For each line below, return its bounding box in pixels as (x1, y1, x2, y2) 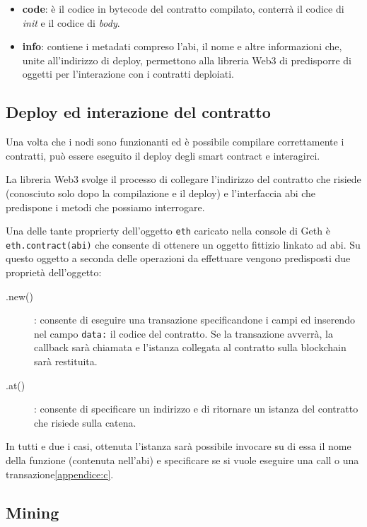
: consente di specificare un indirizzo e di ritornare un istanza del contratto (34, 401, 359, 416)
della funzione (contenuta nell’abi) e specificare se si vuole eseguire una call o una (6, 453, 359, 468)
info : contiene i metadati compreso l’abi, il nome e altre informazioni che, (22, 39, 342, 54)
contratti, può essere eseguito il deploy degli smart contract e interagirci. (6, 148, 320, 162)
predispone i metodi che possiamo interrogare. (6, 199, 205, 214)
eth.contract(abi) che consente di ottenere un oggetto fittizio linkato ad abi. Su (6, 237, 361, 251)
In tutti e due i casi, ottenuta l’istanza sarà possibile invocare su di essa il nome (6, 439, 351, 454)
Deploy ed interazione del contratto (6, 101, 271, 123)
